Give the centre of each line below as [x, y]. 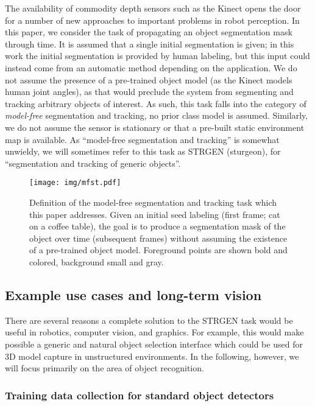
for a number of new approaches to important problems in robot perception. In [152, 20]
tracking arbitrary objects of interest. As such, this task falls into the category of [156, 103]
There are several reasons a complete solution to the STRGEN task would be [149, 320]
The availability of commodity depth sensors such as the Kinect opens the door [153, 8]
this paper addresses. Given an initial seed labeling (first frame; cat [155, 214]
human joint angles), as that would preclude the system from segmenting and [149, 92]
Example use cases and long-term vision [133, 294]
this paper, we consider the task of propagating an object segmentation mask [149, 32]
